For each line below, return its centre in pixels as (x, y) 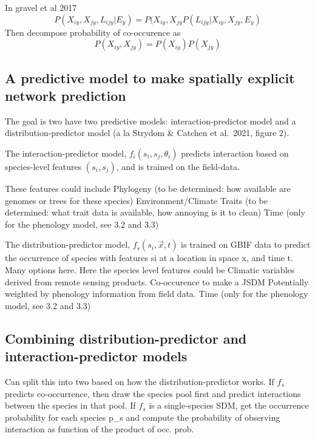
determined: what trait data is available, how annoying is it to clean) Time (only (155, 212)
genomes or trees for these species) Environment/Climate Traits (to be (136, 200)
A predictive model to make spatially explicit (150, 77)
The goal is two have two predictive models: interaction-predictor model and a (151, 121)
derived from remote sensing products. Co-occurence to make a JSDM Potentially (157, 281)
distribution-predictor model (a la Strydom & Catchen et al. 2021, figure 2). (147, 133)
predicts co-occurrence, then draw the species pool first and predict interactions (153, 393)
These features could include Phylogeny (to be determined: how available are (148, 188)
